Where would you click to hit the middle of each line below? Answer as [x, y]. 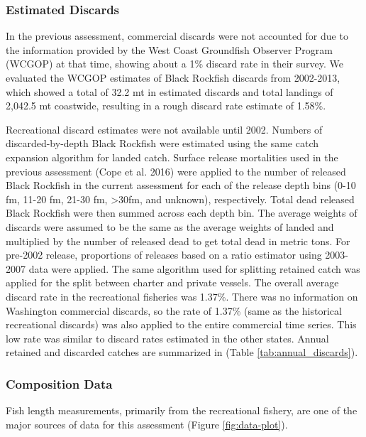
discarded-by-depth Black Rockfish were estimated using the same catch [162, 143]
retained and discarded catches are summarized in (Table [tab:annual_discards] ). [182, 352]
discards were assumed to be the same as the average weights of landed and [170, 226]
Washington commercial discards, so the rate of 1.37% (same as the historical [174, 310]
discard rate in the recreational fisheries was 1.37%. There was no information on [182, 296]
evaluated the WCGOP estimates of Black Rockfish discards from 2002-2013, [173, 77]
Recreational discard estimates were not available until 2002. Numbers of [164, 129]
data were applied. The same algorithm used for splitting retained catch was [194, 268]
